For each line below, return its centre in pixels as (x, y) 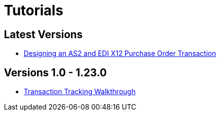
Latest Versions (44, 34)
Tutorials (34, 10)
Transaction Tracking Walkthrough (80, 92)
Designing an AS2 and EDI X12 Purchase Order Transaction (120, 54)
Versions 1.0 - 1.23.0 (55, 72)
